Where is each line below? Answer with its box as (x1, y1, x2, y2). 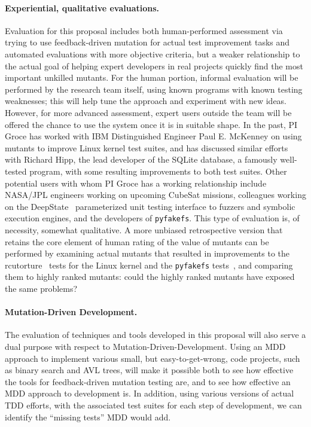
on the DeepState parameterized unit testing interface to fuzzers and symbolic (5, 200, 295, 212)
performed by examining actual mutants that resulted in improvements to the (5, 247, 289, 260)
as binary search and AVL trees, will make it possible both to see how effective (5, 364, 294, 376)
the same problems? (5, 282, 78, 294)
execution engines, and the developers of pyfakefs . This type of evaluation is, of (5, 212, 300, 224)
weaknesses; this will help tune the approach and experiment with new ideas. (5, 94, 287, 107)
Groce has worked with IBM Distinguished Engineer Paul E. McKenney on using (5, 130, 302, 142)
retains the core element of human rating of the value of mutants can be (5, 235, 269, 248)
